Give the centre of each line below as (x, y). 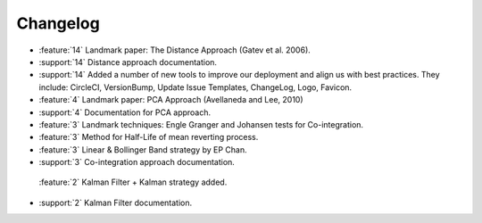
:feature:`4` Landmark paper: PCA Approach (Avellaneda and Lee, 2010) (171, 100)
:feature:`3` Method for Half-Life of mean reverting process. (149, 137)
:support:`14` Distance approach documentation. (128, 62)
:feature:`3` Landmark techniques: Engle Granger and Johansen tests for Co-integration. (201, 124)
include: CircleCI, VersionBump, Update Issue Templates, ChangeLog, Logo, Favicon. (195, 87)
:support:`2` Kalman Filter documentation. (116, 202)
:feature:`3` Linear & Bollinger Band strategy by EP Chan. (143, 149)
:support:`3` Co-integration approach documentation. (137, 162)
